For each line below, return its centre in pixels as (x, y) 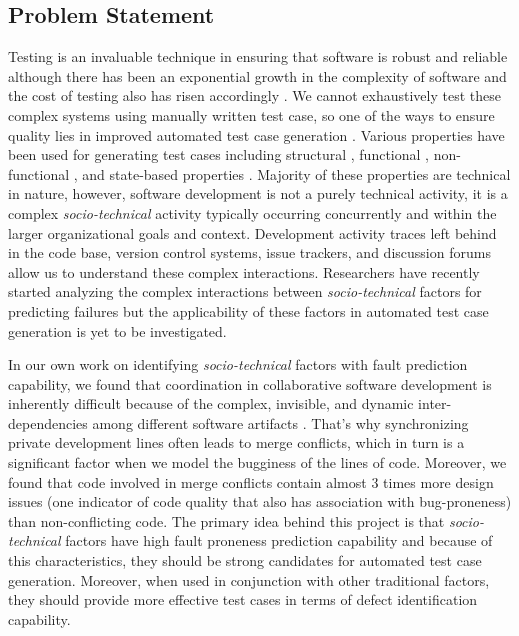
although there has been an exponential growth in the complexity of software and (257, 75)
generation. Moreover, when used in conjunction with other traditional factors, (249, 579)
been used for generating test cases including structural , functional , (218, 154)
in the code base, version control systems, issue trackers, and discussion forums (249, 252)
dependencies (48, 422)
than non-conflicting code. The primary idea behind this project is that (226, 520)
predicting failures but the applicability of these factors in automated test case (248, 310)
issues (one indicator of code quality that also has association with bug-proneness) (260, 501)
